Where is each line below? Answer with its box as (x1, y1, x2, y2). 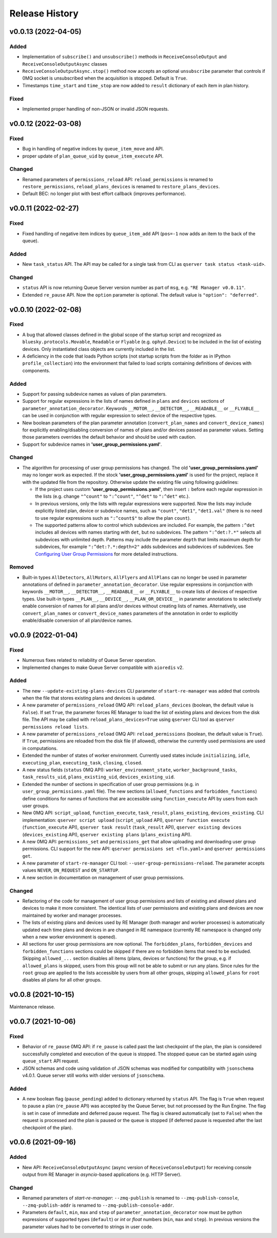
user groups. (22, 802, 50, 809)
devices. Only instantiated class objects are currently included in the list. (22, 346, 175, 352)
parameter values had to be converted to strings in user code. (22, 1224, 153, 1230)
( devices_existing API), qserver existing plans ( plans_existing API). (22, 831, 192, 837)
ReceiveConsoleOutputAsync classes (22, 61, 108, 67)
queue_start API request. (22, 1058, 80, 1064)
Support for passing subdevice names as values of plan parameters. (22, 390, 167, 397)
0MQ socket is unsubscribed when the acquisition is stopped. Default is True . (22, 75, 188, 82)
